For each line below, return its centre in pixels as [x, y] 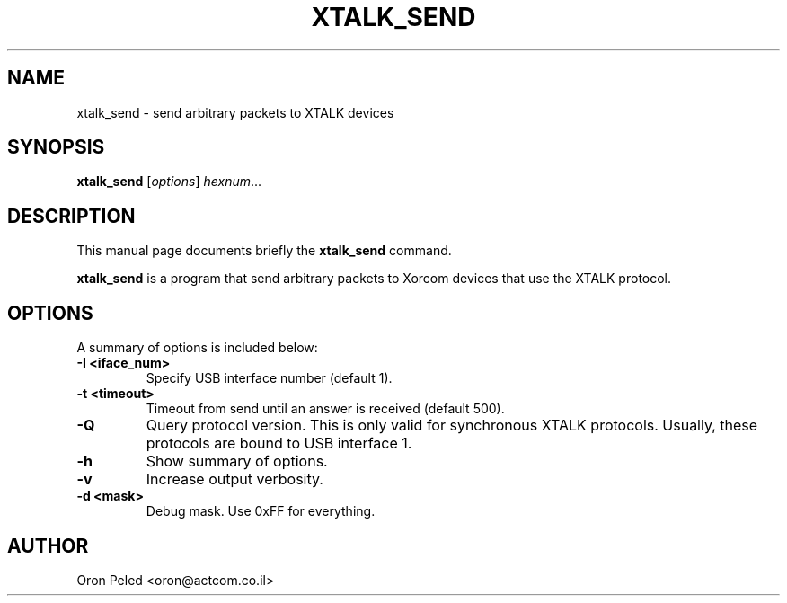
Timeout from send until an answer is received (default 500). [325, 409]
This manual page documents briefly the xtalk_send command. [264, 251]
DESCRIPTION [71, 216]
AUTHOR [48, 545]
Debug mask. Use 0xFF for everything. [261, 511]
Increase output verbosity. [234, 479]
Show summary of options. [237, 461]
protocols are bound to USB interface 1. [279, 443]
